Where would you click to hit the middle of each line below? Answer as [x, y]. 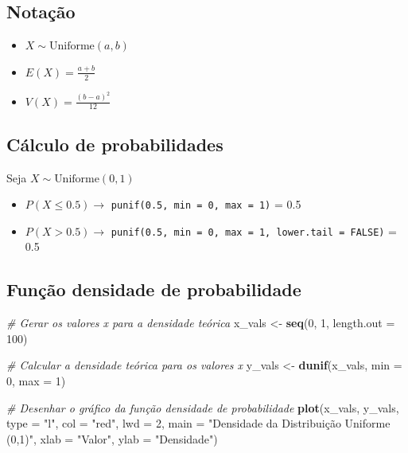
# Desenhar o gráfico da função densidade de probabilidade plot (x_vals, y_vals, [203, 407]
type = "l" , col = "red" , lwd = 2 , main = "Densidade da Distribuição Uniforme [198, 423]
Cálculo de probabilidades [115, 144]
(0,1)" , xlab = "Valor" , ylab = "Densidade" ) [112, 438]
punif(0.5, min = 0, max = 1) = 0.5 [206, 204]
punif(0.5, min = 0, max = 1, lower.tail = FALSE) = [254, 230]
